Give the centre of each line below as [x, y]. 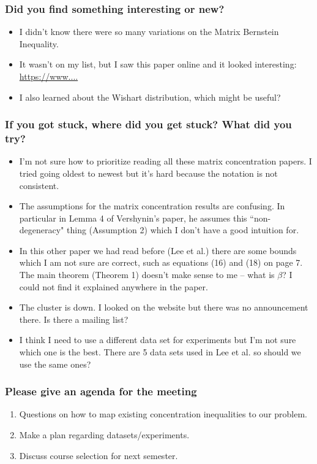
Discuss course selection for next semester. [99, 455]
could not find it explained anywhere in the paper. [114, 286]
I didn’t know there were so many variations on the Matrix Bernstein [149, 32]
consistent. [39, 185]
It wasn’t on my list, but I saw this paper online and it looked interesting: [158, 64]
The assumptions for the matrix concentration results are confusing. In [152, 206]
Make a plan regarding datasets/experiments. [104, 435]
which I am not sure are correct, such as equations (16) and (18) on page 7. [161, 262]
